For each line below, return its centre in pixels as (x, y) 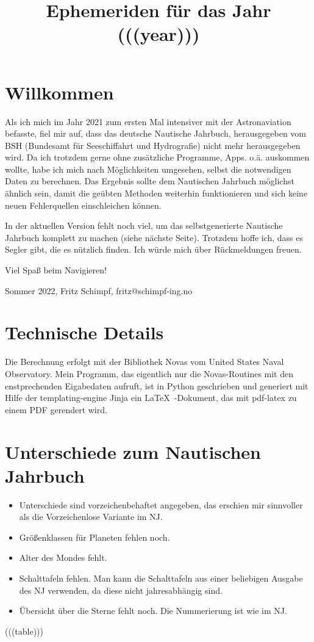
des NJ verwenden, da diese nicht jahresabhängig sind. (121, 590)
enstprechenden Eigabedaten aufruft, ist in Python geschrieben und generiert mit (157, 385)
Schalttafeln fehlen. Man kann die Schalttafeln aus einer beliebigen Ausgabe (161, 578)
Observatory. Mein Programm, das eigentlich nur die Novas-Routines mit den (149, 373)
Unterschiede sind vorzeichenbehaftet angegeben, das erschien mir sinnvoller (161, 504)
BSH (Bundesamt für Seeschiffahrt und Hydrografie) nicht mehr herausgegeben (153, 145)
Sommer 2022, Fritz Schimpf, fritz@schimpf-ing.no (99, 290)
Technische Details (84, 332)
